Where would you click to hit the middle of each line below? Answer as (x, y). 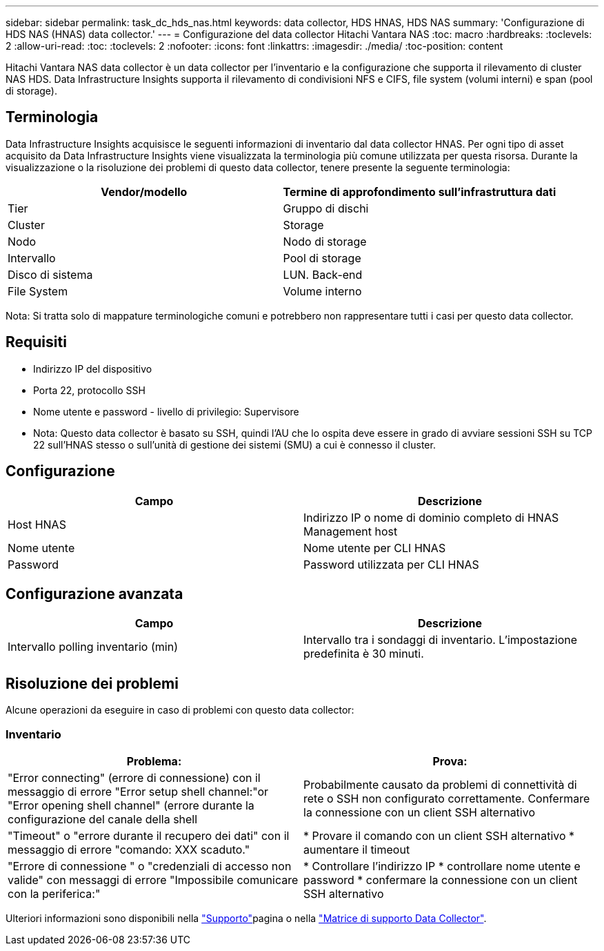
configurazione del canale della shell (103, 819)
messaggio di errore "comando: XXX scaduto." (129, 849)
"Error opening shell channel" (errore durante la (131, 805)
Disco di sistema (50, 274)
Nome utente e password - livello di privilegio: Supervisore (166, 411)
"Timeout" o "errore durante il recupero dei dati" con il (149, 835)
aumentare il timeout (357, 849)
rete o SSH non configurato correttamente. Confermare (447, 798)
